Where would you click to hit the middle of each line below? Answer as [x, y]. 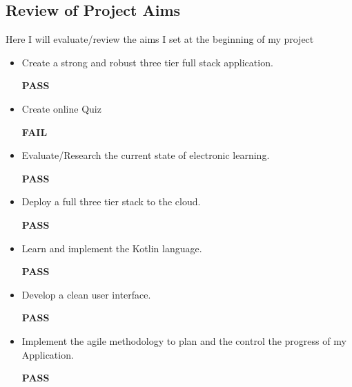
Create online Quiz [61, 108]
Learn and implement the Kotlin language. [112, 248]
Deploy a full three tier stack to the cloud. [111, 201]
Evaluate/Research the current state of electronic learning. [146, 155]
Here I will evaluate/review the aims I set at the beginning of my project [160, 39]
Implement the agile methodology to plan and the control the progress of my [184, 340]
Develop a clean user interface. [86, 294]
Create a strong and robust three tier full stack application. [147, 62]
